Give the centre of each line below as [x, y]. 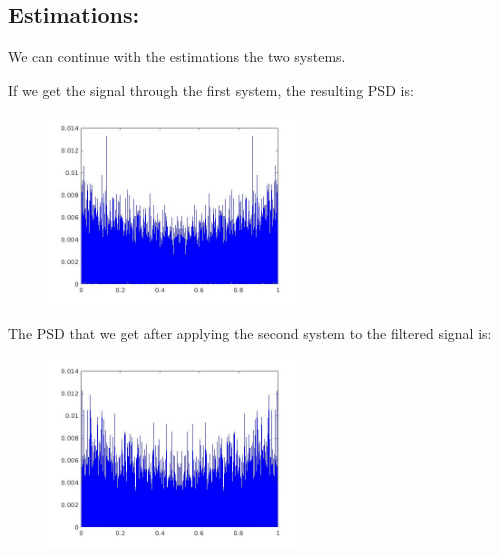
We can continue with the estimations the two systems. [177, 56]
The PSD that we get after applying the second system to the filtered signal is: [250, 332]
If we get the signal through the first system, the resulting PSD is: [211, 89]
